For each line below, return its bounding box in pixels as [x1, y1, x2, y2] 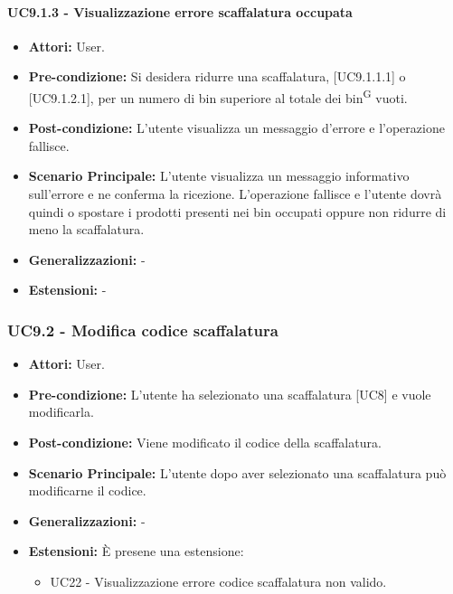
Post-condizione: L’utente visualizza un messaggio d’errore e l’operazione [28, 118, 445, 137]
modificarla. [28, 402, 94, 421]
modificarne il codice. [28, 481, 146, 500]
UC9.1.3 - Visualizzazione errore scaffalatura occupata [7, 2, 353, 21]
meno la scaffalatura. [28, 220, 145, 239]
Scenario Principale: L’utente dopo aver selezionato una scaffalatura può [28, 463, 447, 482]
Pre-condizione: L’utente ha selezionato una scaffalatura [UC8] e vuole [28, 384, 431, 403]
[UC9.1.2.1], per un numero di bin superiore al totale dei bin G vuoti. [28, 85, 408, 107]
